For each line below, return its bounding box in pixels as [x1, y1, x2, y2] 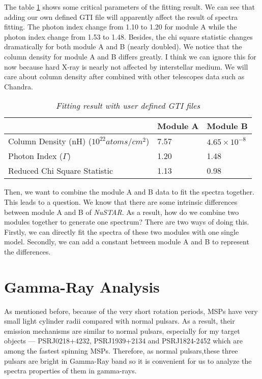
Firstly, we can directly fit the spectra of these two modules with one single [4, 226, 239, 237]
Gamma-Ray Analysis [4, 276, 160, 297]
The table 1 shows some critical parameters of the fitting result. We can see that [4, 2, 255, 12]
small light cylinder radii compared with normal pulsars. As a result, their [4, 315, 235, 326]
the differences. [4, 246, 51, 257]
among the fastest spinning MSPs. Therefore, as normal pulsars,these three [4, 345, 238, 356]
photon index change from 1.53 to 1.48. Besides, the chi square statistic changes [4, 31, 253, 42]
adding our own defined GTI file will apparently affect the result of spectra [4, 11, 238, 22]
